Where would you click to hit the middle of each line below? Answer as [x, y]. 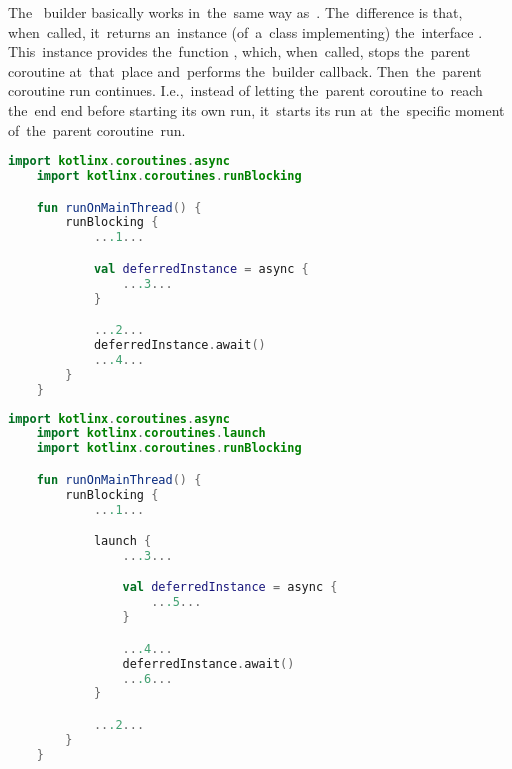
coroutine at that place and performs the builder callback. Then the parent [245, 70]
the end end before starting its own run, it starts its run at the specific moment [256, 109]
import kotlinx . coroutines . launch [151, 433]
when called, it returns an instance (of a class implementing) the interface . [245, 31]
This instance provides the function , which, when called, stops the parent [239, 51]
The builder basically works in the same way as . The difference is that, [235, 12]
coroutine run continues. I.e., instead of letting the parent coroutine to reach [245, 90]
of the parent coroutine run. [97, 129]
